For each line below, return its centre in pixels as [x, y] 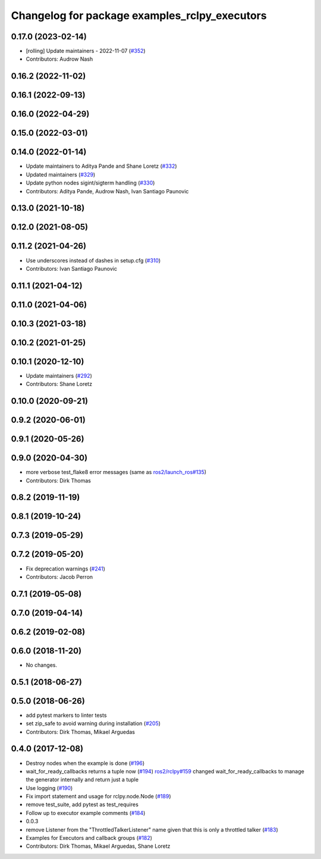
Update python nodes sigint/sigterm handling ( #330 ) [90, 183]
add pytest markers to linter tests [66, 715]
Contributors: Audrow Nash [59, 59]
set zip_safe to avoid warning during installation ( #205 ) [93, 723]
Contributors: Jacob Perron [59, 576]
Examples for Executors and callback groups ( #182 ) [89, 838]
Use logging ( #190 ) [49, 788]
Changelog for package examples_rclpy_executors [139, 15]
